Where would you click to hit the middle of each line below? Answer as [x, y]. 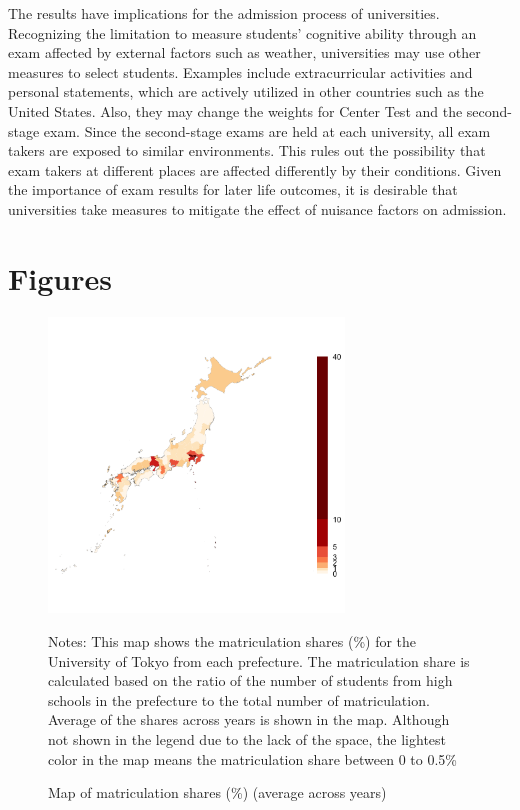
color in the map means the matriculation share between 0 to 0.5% [252, 758]
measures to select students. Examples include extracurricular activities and [240, 71]
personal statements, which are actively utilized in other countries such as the [246, 91]
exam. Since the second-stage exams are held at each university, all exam [267, 130]
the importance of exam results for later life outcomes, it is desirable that [233, 189]
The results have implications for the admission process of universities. [224, 13]
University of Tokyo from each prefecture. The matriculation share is [259, 660]
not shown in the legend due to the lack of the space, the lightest [247, 739]
